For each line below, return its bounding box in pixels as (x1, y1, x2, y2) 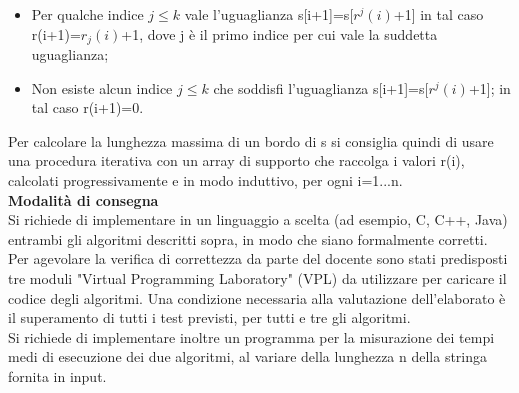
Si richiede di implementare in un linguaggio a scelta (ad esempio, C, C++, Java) (8, 209, 508, 230)
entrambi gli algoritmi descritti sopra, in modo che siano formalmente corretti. (8, 228, 488, 249)
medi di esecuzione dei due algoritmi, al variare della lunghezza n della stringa (8, 346, 488, 367)
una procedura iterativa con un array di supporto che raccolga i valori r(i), (8, 150, 465, 171)
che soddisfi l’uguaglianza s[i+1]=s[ (213, 77, 429, 98)
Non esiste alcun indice (31, 77, 173, 98)
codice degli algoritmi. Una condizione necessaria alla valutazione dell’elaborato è (8, 287, 506, 308)
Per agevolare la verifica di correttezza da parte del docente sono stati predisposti (8, 248, 508, 269)
